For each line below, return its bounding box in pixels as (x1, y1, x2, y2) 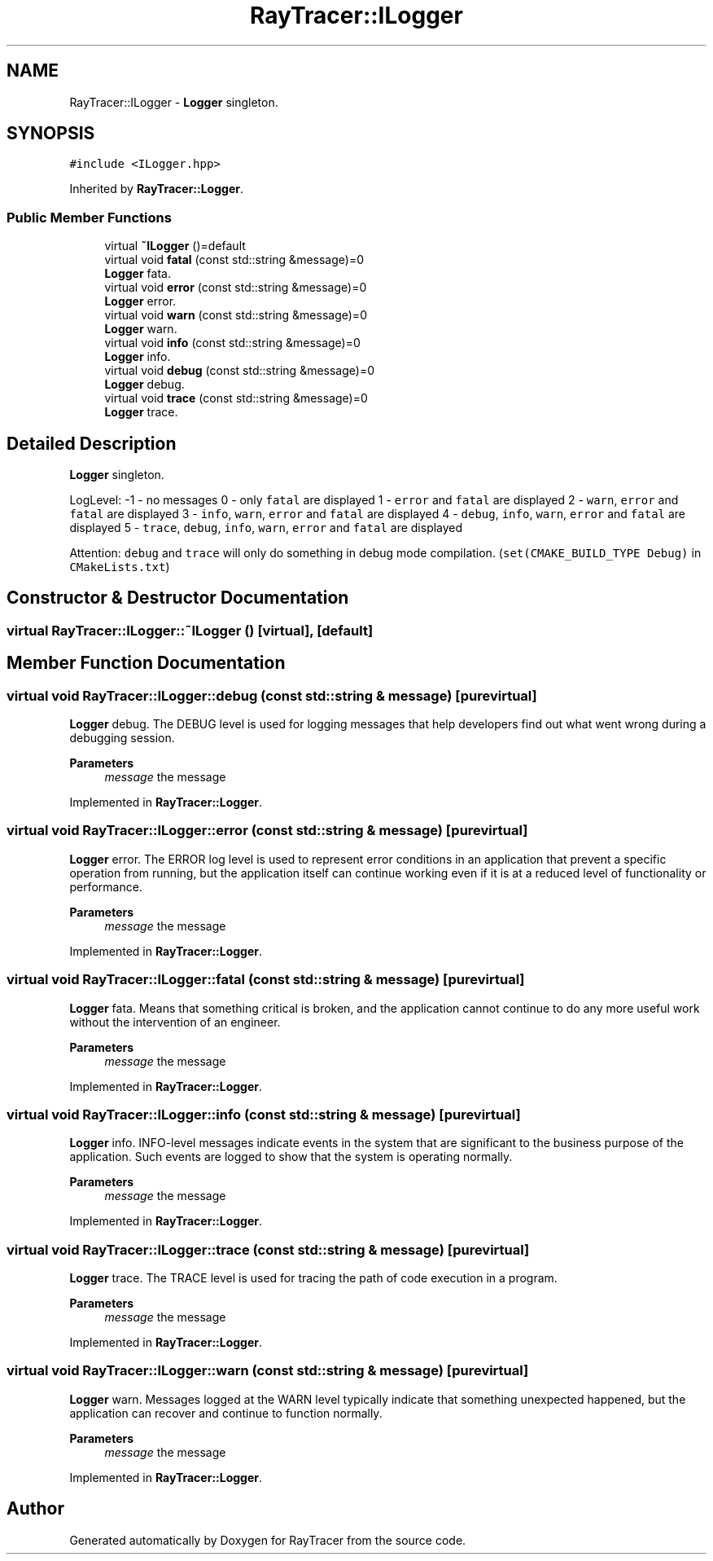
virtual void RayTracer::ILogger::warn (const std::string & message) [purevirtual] (7, 1362, 529, 1379)
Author (7, 1498, 64, 1519)
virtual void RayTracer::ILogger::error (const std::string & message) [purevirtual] (7, 822, 528, 839)
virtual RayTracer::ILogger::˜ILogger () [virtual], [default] (7, 622, 374, 639)
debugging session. (69, 731, 175, 745)
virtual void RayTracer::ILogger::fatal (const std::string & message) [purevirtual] (7, 971, 525, 988)
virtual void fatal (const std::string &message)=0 (104, 253, 364, 267)
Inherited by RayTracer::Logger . (69, 182, 243, 196)
